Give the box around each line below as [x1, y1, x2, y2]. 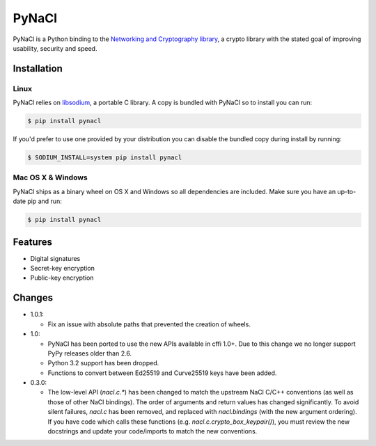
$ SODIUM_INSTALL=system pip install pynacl [27, 154, 182, 161]
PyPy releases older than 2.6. [47, 349, 132, 358]
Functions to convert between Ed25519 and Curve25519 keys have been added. [47, 369, 277, 377]
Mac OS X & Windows [13, 173, 88, 182]
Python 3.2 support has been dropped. [47, 359, 159, 367]
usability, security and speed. [13, 44, 97, 52]
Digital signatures [30, 254, 81, 262]
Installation [13, 63, 63, 74]
